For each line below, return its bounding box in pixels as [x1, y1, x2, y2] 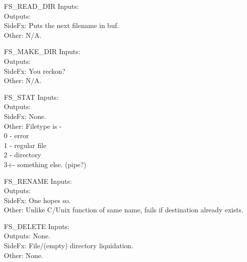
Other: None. [4, 250, 43, 260]
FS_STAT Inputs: [4, 91, 59, 102]
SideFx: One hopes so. [4, 195, 71, 205]
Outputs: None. [4, 231, 50, 241]
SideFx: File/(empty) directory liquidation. [4, 240, 133, 251]
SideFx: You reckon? [4, 65, 66, 76]
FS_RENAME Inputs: [4, 175, 72, 186]
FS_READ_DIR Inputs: [4, 1, 79, 11]
